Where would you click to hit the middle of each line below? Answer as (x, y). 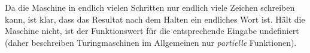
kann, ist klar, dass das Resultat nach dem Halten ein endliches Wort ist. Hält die (155, 19)
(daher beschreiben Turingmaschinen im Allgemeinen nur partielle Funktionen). (151, 42)
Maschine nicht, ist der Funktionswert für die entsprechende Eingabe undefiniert (152, 31)
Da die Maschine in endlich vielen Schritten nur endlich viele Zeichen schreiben (150, 7)
